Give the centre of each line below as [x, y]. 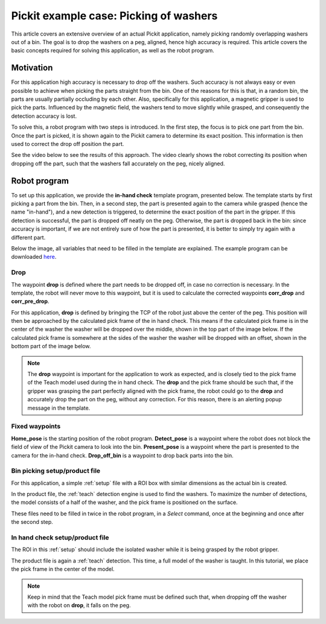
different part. [28, 237]
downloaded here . [34, 257]
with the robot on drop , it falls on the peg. [79, 605]
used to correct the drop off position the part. [68, 144]
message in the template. [59, 408]
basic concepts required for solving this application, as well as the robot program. [113, 51]
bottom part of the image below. [51, 346]
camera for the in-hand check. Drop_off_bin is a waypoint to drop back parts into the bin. [122, 455]
